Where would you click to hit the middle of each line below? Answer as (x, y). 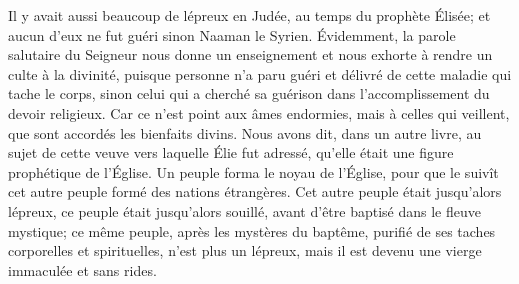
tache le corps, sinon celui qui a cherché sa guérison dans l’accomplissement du (249, 93)
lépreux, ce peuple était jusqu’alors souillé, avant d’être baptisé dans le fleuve (245, 210)
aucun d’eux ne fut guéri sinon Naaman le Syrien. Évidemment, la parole (232, 34)
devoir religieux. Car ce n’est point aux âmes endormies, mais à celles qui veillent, (259, 112)
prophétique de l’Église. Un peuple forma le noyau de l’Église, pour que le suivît (253, 171)
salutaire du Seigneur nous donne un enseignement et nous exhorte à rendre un (250, 54)
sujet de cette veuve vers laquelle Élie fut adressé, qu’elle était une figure (231, 152)
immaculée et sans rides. (82, 269)
